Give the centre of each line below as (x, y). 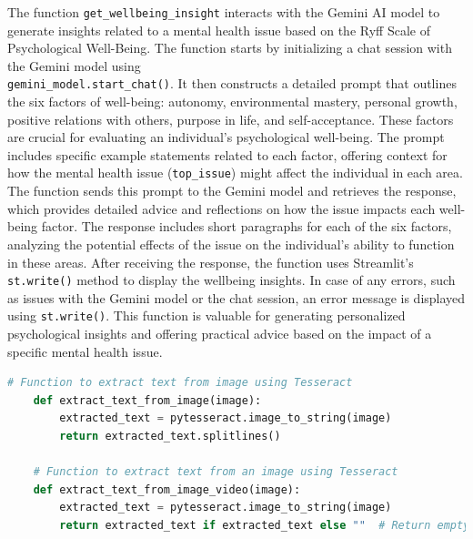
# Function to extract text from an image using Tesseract (216, 472)
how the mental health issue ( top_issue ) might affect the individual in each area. (235, 173)
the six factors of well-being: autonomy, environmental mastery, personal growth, (232, 102)
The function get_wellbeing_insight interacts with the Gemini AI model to (224, 12)
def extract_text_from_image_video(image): (167, 489)
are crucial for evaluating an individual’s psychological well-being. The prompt (226, 137)
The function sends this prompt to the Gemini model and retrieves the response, (232, 191)
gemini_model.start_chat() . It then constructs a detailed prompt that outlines (232, 83)
